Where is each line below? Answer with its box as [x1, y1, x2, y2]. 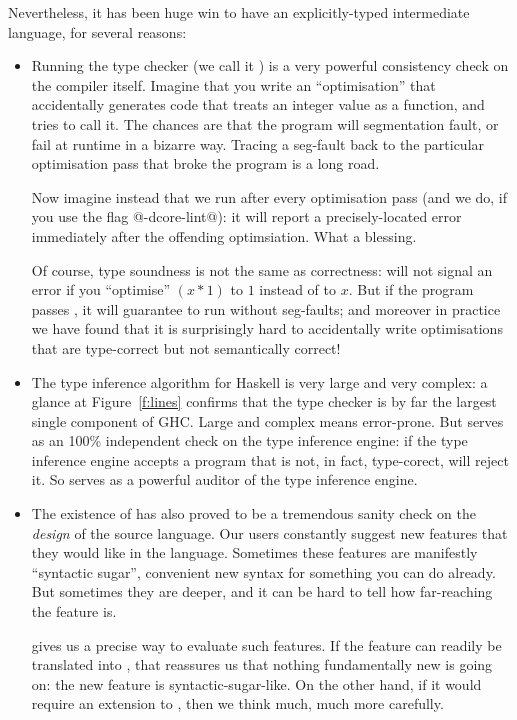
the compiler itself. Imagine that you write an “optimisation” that [31, 74, 436, 95]
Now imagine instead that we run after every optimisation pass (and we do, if [31, 186, 508, 207]
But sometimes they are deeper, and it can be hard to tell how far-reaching [31, 581, 493, 602]
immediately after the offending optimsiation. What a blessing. [31, 225, 417, 246]
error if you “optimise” [31, 279, 171, 300]
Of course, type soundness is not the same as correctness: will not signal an [31, 259, 493, 280]
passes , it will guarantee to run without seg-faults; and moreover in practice [31, 298, 501, 319]
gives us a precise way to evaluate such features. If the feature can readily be [31, 634, 502, 655]
